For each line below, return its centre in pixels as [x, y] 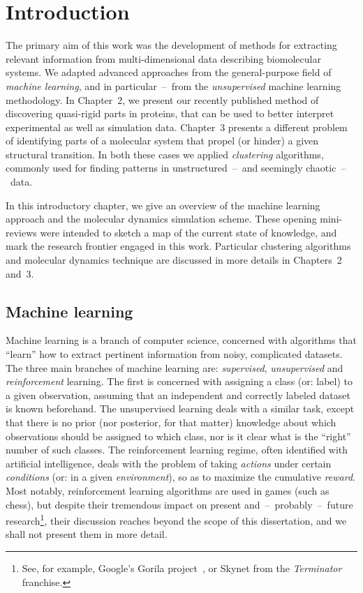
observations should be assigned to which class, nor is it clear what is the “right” [178, 436]
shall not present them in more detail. [87, 534]
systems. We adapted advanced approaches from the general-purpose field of [169, 72]
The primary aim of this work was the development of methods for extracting [171, 45]
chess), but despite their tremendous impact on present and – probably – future [179, 504]
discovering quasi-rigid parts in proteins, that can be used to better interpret [170, 113]
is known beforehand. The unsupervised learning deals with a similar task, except [180, 408]
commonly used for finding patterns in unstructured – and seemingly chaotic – [176, 168]
